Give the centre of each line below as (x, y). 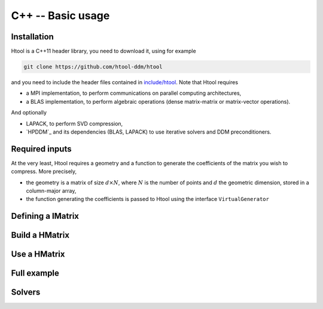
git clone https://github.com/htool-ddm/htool (93, 67)
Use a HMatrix (38, 254)
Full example (35, 274)
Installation (32, 37)
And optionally (29, 113)
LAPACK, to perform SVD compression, (74, 123)
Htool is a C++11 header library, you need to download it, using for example (104, 51)
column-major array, (51, 191)
